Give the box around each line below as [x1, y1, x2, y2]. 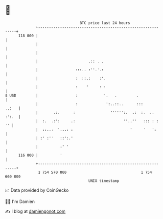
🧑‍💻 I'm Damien [5, 199, 35, 204]
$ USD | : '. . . [5, 93, 139, 98]
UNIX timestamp [88, 178, 119, 183]
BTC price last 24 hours [79, 20, 131, 25]
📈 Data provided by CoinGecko [5, 187, 69, 193]
